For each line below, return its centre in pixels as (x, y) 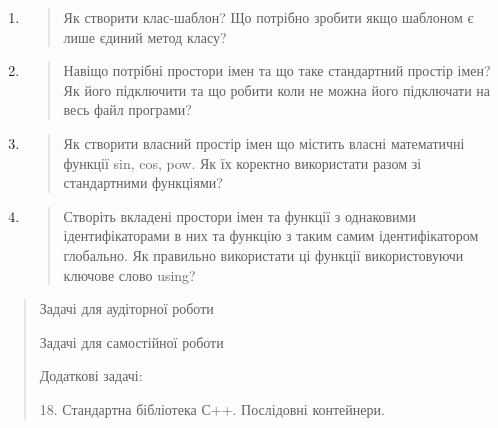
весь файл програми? (127, 109)
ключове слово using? (129, 274)
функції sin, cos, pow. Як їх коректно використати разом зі (242, 162)
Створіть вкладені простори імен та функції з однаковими (239, 215)
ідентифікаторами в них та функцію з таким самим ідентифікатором (271, 235)
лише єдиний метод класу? (145, 36)
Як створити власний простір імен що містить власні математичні (264, 142)
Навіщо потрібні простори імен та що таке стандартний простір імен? (277, 70)
